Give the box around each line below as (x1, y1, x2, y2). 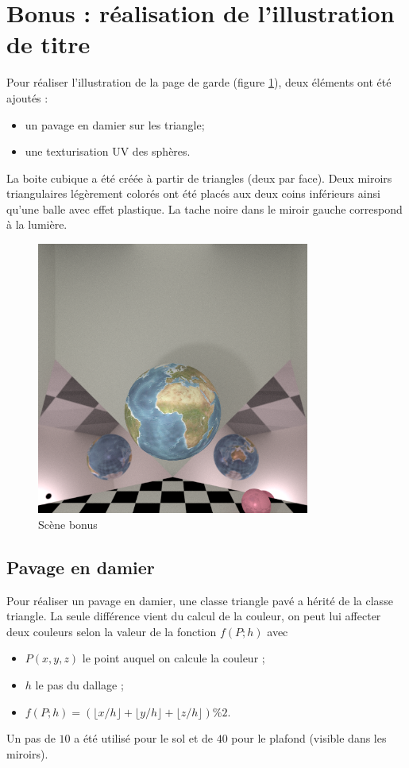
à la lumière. (6, 216, 68, 233)
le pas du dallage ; (35, 677, 124, 693)
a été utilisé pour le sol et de (74, 730, 214, 747)
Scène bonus (38, 515, 98, 532)
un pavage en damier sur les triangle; (25, 116, 205, 133)
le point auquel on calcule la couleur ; (82, 650, 265, 666)
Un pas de (6, 730, 56, 747)
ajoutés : (6, 89, 48, 106)
